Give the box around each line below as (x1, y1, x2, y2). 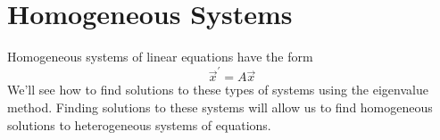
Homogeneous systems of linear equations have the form (7, 47, 313, 66)
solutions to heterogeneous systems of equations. (7, 115, 271, 134)
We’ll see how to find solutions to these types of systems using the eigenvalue (7, 80, 428, 99)
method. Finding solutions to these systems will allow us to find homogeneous (7, 98, 433, 117)
